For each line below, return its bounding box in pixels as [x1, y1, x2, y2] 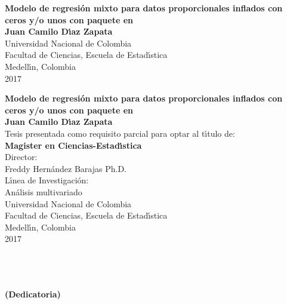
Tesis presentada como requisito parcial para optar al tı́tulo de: [5, 127, 235, 139]
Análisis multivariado [5, 185, 82, 198]
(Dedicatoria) [5, 287, 61, 300]
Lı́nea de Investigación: [5, 174, 89, 186]
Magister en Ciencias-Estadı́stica [5, 139, 142, 151]
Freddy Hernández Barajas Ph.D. [5, 162, 127, 174]
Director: [5, 151, 38, 163]
